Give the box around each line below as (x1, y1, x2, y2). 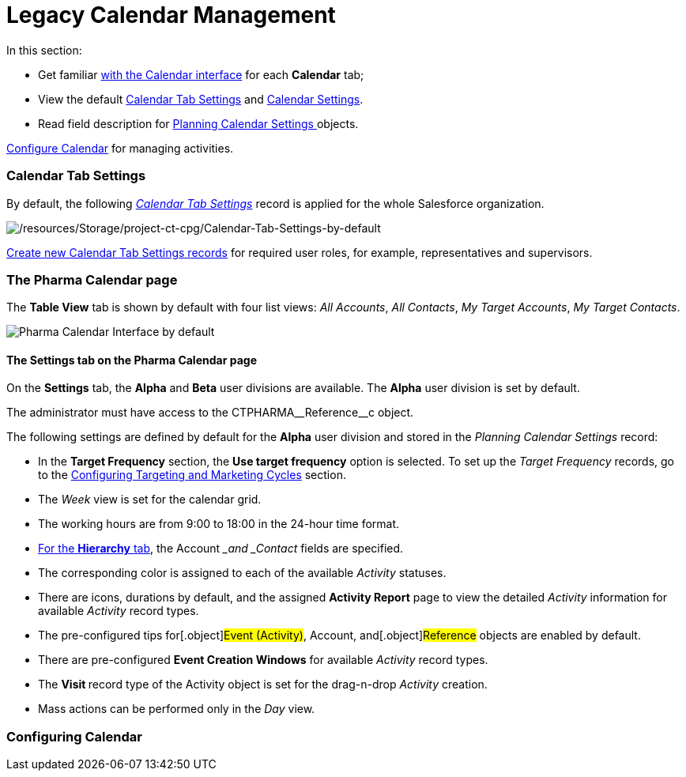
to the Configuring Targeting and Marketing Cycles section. (38, 468, 346, 482)
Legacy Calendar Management (6, 2, 336, 28)
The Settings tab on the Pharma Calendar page (6, 353, 257, 367)
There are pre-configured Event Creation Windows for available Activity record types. (38, 653, 488, 667)
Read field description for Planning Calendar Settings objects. (38, 116, 359, 130)
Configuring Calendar (6, 728, 142, 745)
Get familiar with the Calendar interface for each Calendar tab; (38, 67, 364, 81)
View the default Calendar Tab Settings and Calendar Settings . (38, 92, 364, 106)
